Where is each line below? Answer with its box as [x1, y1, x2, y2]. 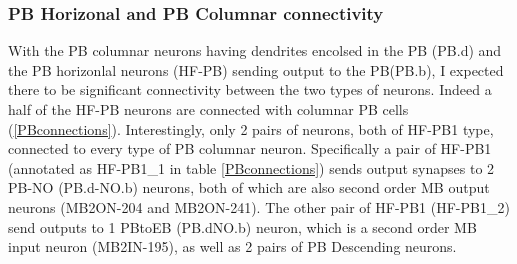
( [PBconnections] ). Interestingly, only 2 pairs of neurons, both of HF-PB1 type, [8, 118, 494, 139]
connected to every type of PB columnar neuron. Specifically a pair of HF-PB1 [8, 138, 492, 159]
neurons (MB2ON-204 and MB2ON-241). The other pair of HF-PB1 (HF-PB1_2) [8, 196, 510, 217]
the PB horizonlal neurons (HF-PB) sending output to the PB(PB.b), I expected [8, 59, 504, 80]
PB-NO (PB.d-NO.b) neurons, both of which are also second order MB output [8, 177, 490, 198]
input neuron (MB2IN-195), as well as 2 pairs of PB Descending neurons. [8, 236, 457, 257]
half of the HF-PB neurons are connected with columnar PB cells [8, 99, 409, 119]
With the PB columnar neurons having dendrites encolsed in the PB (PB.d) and [8, 40, 502, 61]
